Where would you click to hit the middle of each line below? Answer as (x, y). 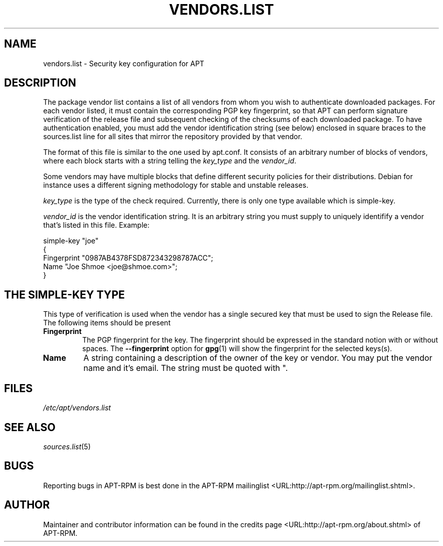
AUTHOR (27, 505)
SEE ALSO (30, 427)
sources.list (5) (67, 446)
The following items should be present (107, 323)
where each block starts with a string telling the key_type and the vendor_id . (170, 161)
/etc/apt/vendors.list (77, 408)
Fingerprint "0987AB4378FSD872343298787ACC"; (128, 258)
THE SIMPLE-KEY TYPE (64, 295)
